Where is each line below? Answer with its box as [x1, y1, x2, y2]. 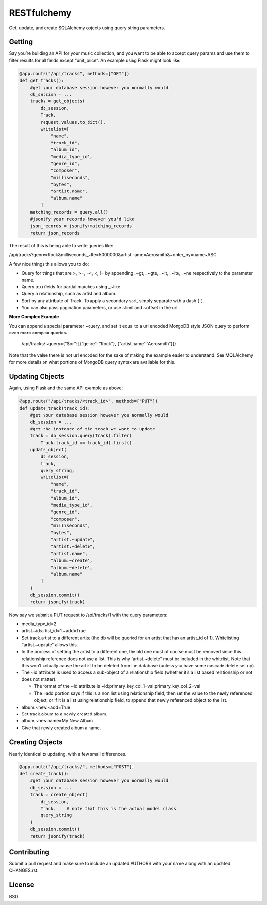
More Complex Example [9, 314, 59, 320]
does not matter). [21, 676, 57, 682]
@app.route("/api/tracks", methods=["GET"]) [19, 71, 130, 76]
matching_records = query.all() [30, 209, 109, 215]
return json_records [30, 230, 80, 236]
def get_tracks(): [19, 78, 64, 84]
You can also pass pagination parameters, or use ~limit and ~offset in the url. [21, 304, 179, 310]
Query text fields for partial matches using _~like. [21, 284, 122, 289]
